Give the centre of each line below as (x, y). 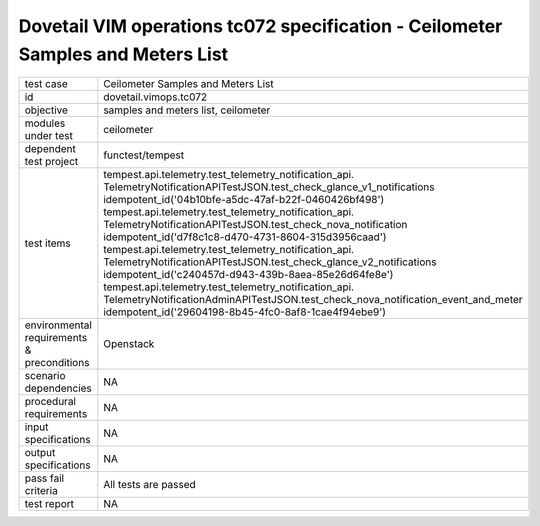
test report (49, 504)
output (40, 453)
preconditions (57, 363)
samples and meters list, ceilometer (187, 110)
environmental (58, 325)
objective (46, 110)
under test (49, 136)
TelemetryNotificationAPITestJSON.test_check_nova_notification (255, 225)
